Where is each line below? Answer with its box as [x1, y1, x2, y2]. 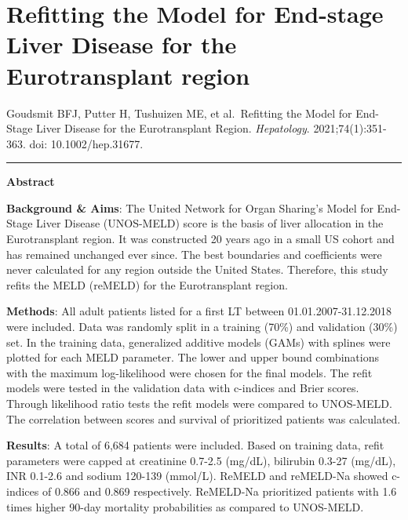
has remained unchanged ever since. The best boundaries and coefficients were [6, 245, 382, 262]
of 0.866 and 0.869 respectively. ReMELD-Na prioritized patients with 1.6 [42, 482, 397, 499]
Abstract [6, 173, 55, 190]
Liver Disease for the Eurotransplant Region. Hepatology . [36, 120, 310, 136]
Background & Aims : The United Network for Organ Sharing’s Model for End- [6, 199, 401, 216]
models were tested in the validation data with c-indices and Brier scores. [6, 380, 359, 396]
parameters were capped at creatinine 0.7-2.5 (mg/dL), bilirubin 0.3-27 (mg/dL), [6, 452, 396, 468]
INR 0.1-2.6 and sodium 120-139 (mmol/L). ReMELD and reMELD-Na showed [6, 467, 388, 484]
